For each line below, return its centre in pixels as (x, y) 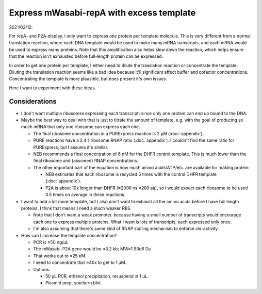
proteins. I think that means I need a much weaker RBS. (76, 208)
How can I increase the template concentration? (69, 235)
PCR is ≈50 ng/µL (51, 242)
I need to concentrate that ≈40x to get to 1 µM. (80, 262)
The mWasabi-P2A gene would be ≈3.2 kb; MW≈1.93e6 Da (92, 249)
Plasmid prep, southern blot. (74, 283)
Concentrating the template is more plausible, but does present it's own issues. (88, 79)
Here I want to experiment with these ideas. (53, 88)
